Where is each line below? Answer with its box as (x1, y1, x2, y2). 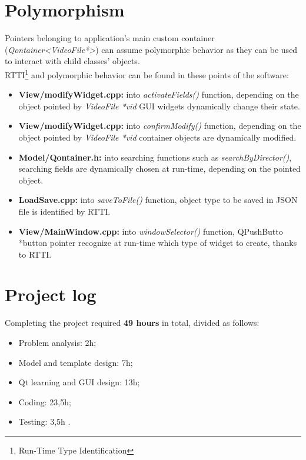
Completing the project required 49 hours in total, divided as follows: (5, 316, 260, 329)
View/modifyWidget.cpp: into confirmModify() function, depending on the (18, 119, 301, 132)
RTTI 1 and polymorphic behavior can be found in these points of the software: (5, 66, 289, 81)
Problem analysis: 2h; (18, 336, 97, 348)
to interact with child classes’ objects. (5, 55, 140, 67)
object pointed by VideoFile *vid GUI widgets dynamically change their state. (18, 99, 300, 112)
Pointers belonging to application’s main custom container (5, 32, 215, 44)
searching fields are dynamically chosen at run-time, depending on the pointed (18, 162, 301, 175)
